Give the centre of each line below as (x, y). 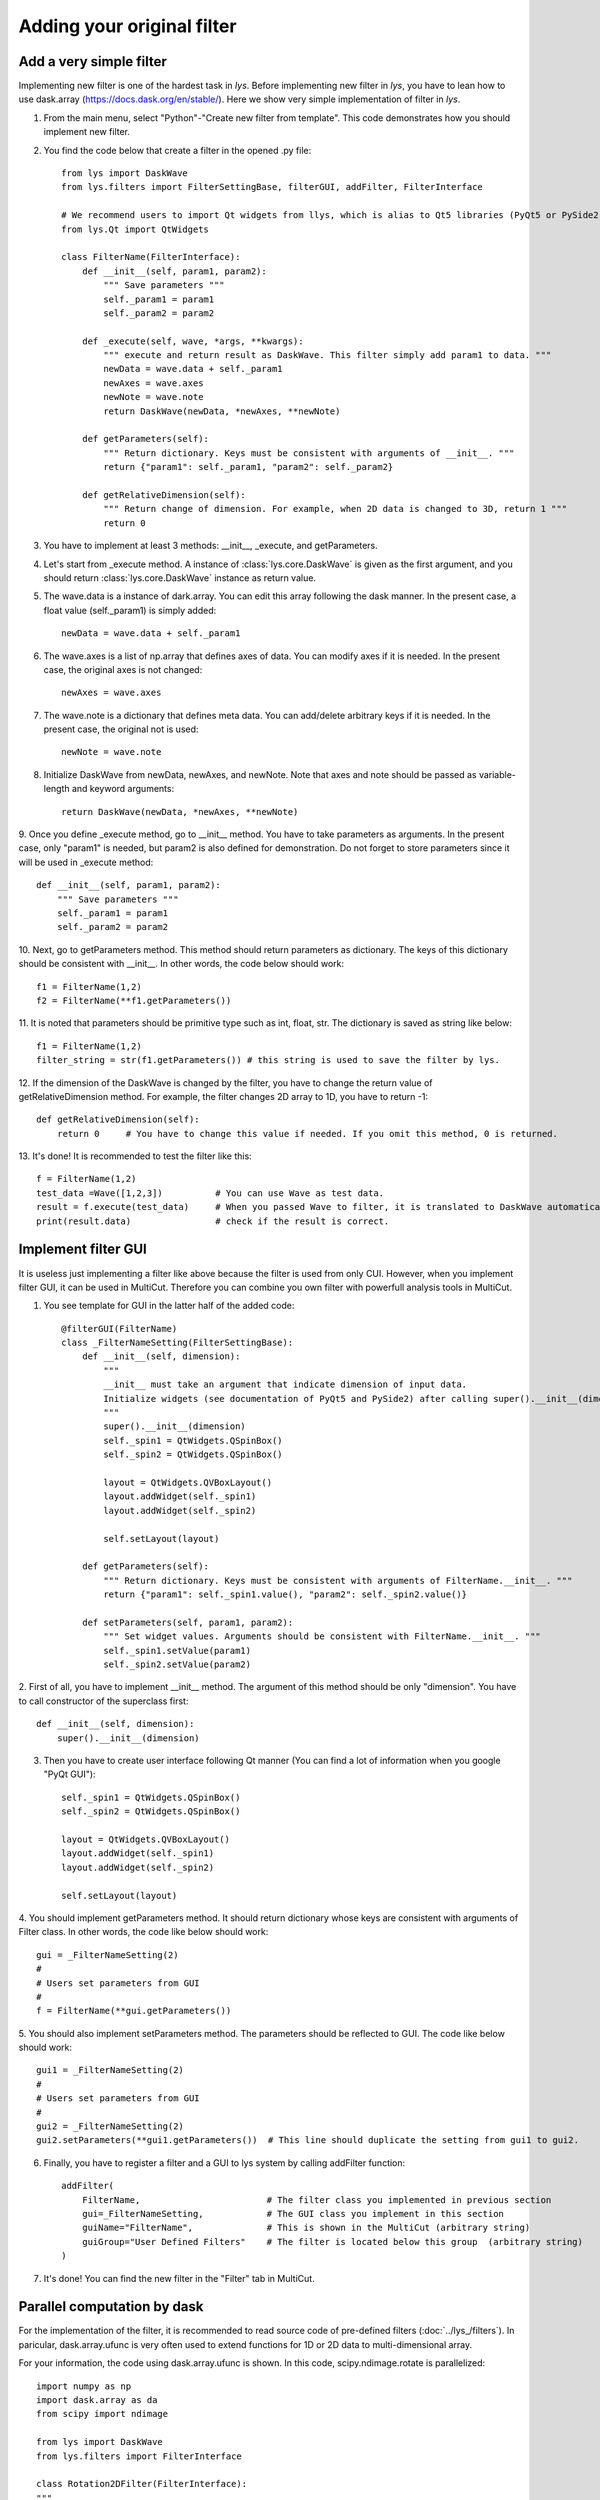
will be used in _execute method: (86, 862)
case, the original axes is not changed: (123, 669)
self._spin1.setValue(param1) (177, 1650)
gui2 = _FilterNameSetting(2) (110, 2126)
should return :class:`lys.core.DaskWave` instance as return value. (180, 577)
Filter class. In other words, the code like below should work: (143, 1932)
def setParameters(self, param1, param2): (187, 1622)
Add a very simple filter (92, 61)
